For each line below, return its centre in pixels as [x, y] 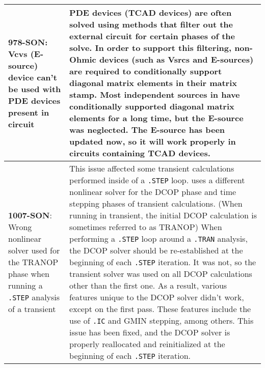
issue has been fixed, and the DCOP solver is [150, 332]
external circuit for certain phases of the [152, 36]
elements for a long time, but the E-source [156, 118]
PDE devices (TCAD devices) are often [151, 12]
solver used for [34, 250]
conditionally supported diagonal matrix [152, 106]
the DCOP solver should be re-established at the [156, 250]
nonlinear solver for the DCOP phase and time [153, 192]
